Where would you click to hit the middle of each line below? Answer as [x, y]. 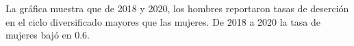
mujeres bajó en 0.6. [48, 35]
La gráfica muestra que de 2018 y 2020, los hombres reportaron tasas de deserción [177, 8]
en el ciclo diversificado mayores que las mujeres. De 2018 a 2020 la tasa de [163, 21]
